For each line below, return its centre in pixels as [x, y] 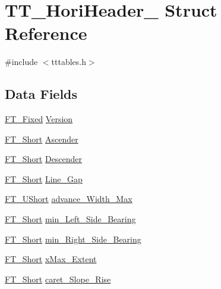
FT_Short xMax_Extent [51, 259]
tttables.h [69, 62]
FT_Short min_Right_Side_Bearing [73, 239]
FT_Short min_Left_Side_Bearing [70, 219]
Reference [46, 33]
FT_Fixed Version [39, 119]
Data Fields [41, 94]
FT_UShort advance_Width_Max [69, 199]
